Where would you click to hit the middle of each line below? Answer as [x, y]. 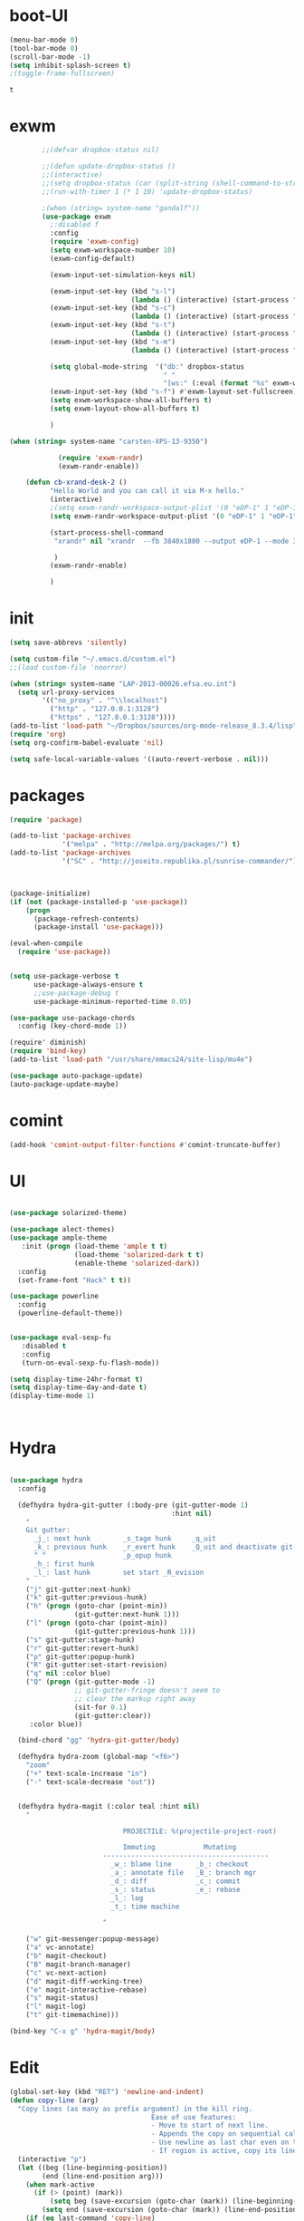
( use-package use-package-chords [72, 1018]
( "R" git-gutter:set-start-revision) [97, 1665]
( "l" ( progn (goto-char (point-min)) [97, 1623]
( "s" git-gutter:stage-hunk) [81, 1640]
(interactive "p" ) [52, 2159]
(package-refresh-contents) [86, 919]
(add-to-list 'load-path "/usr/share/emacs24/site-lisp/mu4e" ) [131, 1059]
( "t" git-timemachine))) [72, 2015]
